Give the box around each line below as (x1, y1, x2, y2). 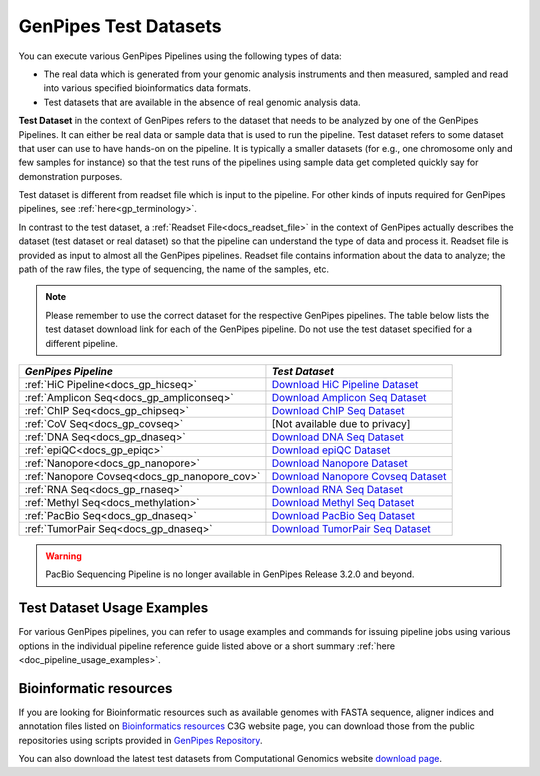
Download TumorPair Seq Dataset (271, 521, 432, 535)
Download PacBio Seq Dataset (271, 508, 415, 522)
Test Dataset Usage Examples (18, 600, 209, 617)
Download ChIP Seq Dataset (271, 403, 405, 417)
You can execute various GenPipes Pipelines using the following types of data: (18, 50, 342, 62)
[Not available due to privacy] (271, 416, 411, 430)
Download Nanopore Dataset (271, 456, 409, 470)
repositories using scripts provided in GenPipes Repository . (18, 734, 263, 746)
